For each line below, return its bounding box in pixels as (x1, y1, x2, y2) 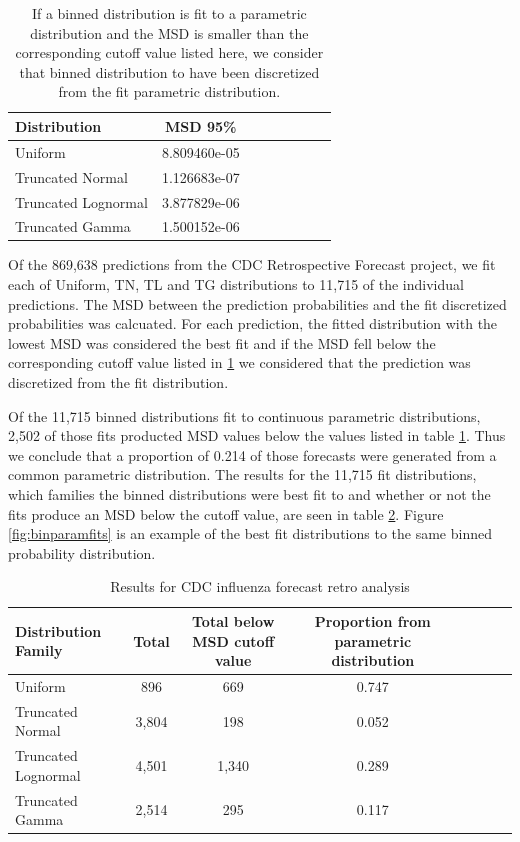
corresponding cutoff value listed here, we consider (15, 42, 324, 63)
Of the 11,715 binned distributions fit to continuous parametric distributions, (8, 405, 481, 426)
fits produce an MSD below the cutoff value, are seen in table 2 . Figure (8, 503, 444, 524)
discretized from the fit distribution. (8, 372, 229, 392)
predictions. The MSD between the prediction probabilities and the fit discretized (8, 293, 507, 314)
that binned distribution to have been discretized (19, 61, 320, 82)
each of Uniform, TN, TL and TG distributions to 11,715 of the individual (8, 274, 464, 295)
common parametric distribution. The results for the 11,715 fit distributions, (8, 464, 477, 485)
